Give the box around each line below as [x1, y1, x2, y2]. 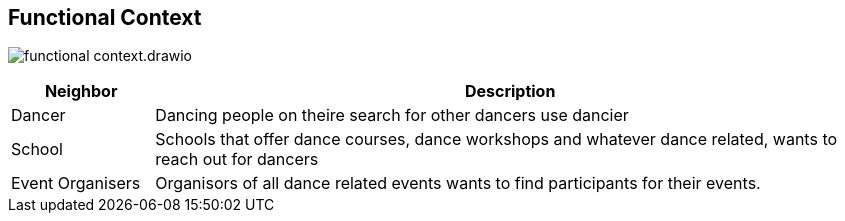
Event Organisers [11, 173, 141, 194]
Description [464, 81, 556, 102]
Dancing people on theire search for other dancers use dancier [155, 105, 629, 126]
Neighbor [44, 81, 118, 102]
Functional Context [8, 5, 202, 30]
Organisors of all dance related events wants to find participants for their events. [155, 173, 761, 194]
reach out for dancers [155, 149, 319, 170]
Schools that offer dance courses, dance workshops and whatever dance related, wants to [155, 129, 838, 150]
